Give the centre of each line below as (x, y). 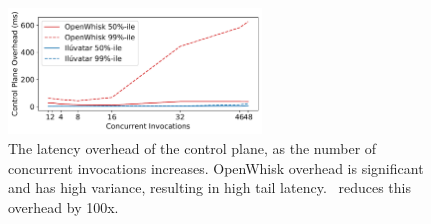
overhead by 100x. (63, 206)
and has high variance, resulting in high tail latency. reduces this (209, 187)
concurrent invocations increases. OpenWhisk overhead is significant (216, 167)
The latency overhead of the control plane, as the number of (192, 148)
